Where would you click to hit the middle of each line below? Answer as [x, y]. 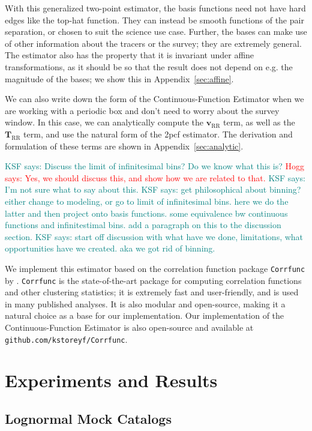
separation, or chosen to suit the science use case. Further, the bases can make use [156, 32]
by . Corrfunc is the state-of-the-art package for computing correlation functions [153, 280]
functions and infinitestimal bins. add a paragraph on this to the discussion [143, 225]
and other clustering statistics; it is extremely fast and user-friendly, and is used [152, 292]
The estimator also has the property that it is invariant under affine [130, 55]
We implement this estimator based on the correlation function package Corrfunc [155, 268]
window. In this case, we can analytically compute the [104, 122]
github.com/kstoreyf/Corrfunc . [66, 339]
